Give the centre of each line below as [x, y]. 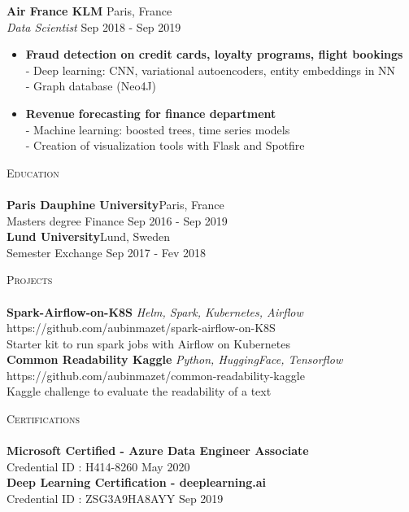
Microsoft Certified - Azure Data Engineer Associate [158, 451]
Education [33, 172]
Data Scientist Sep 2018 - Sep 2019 [94, 26]
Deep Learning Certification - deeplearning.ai [136, 482]
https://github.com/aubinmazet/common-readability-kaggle [156, 375]
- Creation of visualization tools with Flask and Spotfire [165, 145]
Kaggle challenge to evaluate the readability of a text [139, 391]
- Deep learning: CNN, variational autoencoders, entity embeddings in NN [211, 70]
